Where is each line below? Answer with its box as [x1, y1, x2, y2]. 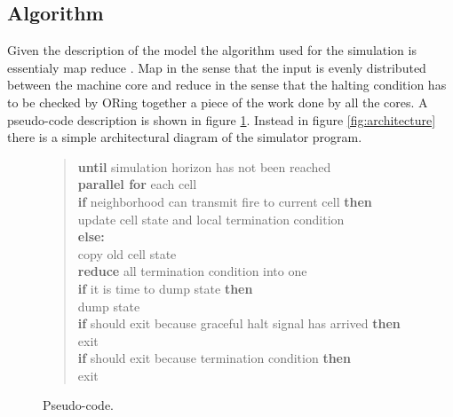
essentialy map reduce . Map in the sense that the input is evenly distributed [7, 58, 426, 76]
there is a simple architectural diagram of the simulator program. [7, 128, 362, 146]
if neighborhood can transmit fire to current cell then [77, 192, 372, 210]
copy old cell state [77, 244, 177, 263]
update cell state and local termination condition [77, 209, 345, 228]
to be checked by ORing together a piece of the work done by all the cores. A [7, 92, 428, 111]
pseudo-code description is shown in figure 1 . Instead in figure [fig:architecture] [7, 110, 436, 129]
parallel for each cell [77, 175, 197, 193]
